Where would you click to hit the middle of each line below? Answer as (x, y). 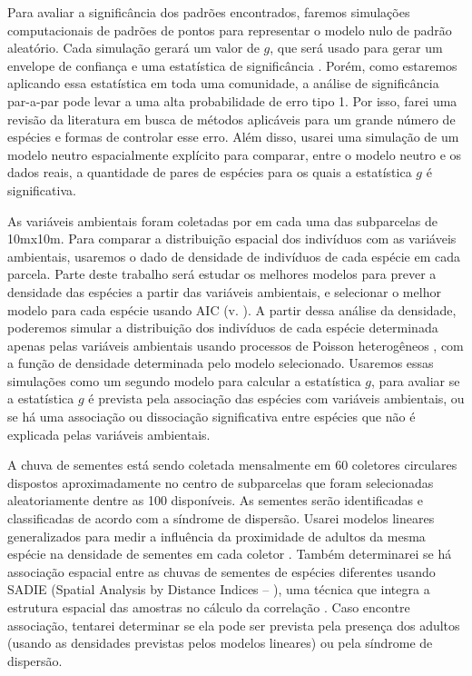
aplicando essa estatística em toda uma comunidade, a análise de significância (223, 83)
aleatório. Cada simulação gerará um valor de (133, 48)
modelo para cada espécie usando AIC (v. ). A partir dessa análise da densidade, (232, 309)
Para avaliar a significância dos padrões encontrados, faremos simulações (209, 12)
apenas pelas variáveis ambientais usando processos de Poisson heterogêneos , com (236, 345)
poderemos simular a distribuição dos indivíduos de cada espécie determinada (223, 328)
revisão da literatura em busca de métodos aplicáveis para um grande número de (231, 119)
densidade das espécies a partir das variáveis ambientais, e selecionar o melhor (224, 291)
